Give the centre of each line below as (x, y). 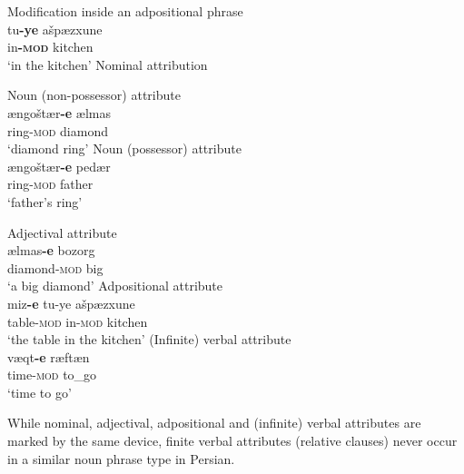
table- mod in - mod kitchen (78, 321)
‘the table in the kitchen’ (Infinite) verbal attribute (149, 339)
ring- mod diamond (58, 130)
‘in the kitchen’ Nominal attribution (108, 64)
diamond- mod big (55, 267)
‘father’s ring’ (45, 201)
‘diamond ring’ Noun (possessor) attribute (124, 148)
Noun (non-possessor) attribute (94, 95)
